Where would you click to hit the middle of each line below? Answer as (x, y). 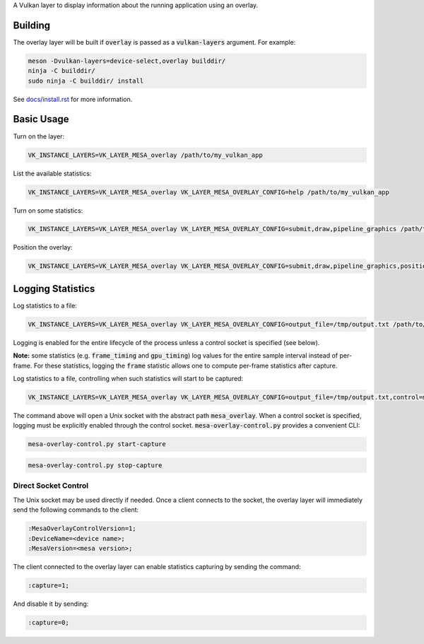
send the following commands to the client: (76, 510)
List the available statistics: (52, 173)
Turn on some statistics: (48, 210)
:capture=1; (49, 585)
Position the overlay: (43, 247)
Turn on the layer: (39, 136)
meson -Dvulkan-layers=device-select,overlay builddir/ (127, 61)
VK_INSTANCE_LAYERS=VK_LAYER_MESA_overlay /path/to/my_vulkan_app (145, 155)
